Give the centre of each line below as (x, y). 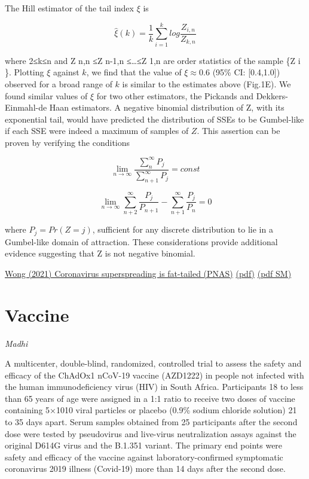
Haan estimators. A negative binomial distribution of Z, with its (167, 107)
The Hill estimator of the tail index (69, 8)
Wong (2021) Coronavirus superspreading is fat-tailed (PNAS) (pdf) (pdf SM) (148, 273)
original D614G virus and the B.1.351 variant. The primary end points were (144, 445)
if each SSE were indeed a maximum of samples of (97, 131)
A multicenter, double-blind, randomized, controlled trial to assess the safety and (153, 363)
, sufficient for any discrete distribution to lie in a (183, 229)
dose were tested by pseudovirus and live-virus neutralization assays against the (151, 433)
